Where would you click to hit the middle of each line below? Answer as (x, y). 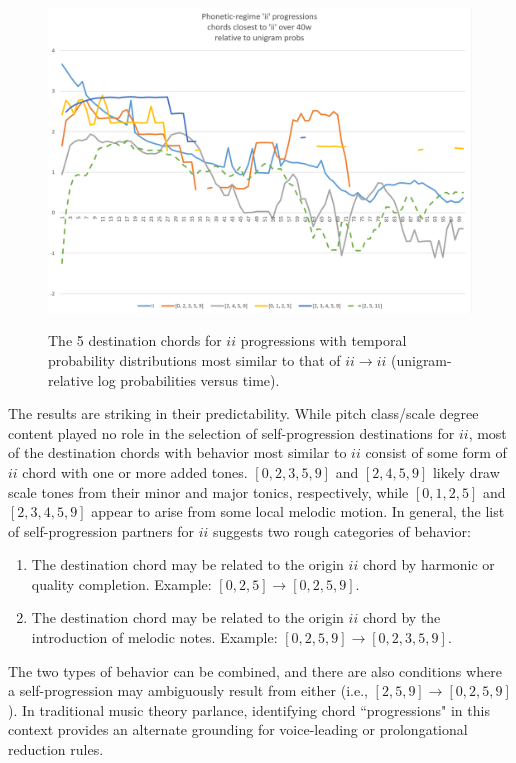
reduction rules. (56, 749)
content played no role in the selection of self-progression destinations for (231, 432)
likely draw (466, 471)
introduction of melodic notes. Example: (154, 637)
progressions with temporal (323, 340)
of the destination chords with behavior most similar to (177, 452)
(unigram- (421, 359)
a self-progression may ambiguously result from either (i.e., (188, 690)
